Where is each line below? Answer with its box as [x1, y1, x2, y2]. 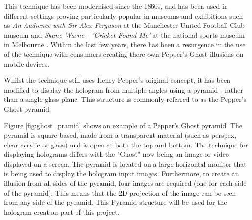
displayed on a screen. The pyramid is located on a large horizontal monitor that [4, 158, 247, 169]
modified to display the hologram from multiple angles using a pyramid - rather [4, 84, 243, 95]
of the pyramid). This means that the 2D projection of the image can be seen [4, 187, 236, 197]
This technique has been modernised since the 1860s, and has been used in [4, 1, 228, 11]
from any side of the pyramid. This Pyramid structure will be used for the [4, 197, 227, 207]
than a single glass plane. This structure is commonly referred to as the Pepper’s [4, 94, 247, 104]
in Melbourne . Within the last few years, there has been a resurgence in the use [4, 39, 246, 49]
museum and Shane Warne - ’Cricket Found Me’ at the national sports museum [4, 29, 245, 40]
